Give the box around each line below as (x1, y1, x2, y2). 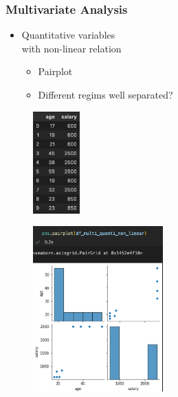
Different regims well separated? (38, 88, 173, 101)
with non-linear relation (21, 41, 122, 55)
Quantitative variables (21, 28, 115, 42)
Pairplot (38, 64, 73, 79)
